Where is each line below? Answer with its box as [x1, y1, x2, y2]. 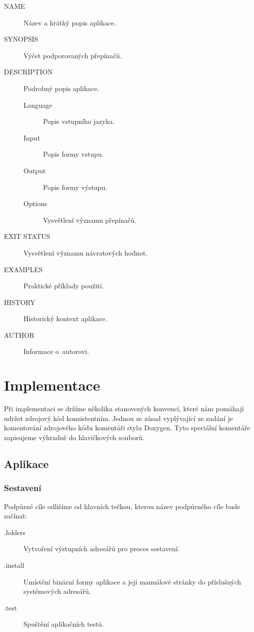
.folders [4, 527, 26, 537]
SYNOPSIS [4, 34, 38, 44]
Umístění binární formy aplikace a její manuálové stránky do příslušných [23, 576, 241, 586]
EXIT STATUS [4, 231, 50, 241]
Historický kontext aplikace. [23, 313, 107, 324]
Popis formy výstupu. [43, 182, 108, 192]
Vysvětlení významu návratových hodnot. [23, 247, 148, 257]
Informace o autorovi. [23, 346, 89, 356]
